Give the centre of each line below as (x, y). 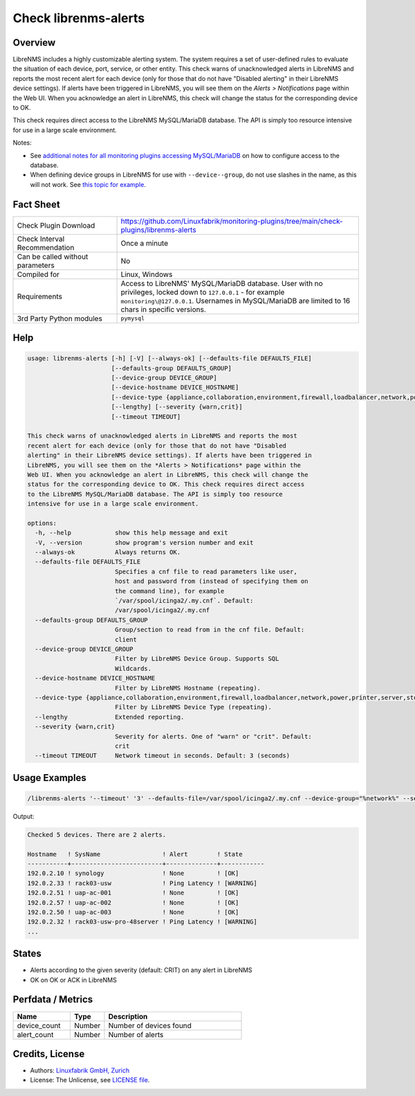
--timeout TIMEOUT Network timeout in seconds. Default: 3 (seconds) (163, 756)
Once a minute (145, 243)
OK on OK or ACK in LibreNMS (73, 980)
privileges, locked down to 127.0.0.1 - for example (203, 292)
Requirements (39, 296)
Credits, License (49, 1053)
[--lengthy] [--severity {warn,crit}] (177, 407)
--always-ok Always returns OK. (108, 553)
